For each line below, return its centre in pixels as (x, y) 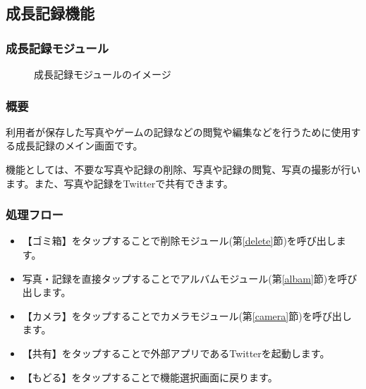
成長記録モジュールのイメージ (103, 74)
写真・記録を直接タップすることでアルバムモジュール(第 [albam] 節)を (180, 278)
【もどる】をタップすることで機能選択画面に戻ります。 (150, 377)
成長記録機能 (50, 13)
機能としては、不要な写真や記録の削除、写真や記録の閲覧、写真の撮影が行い (183, 169)
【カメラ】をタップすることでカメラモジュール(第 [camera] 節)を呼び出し (187, 315)
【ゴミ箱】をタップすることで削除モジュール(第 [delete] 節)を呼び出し (179, 241)
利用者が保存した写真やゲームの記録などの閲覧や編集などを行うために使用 (178, 131)
